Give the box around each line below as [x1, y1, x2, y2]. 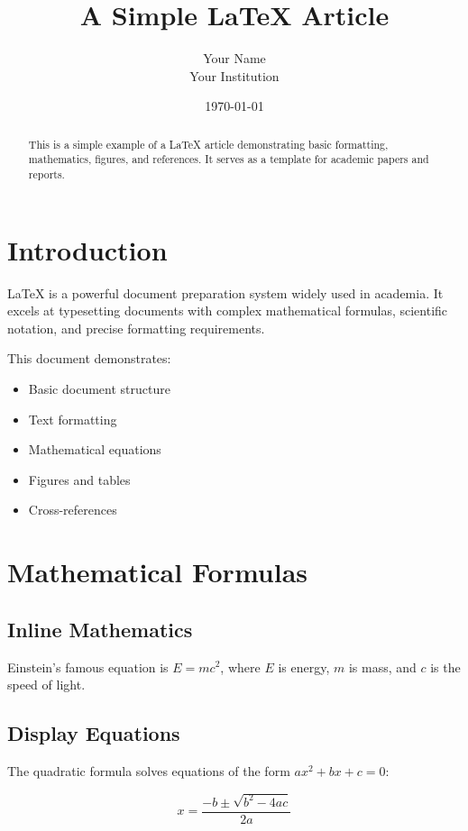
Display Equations [7, 719, 180, 747]
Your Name [203, 49, 266, 68]
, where [220, 657, 261, 676]
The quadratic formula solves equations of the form [7, 761, 290, 780]
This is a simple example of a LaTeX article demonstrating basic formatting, [28, 136, 389, 151]
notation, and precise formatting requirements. [7, 318, 265, 337]
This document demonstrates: [7, 349, 171, 368]
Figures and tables [28, 470, 131, 489]
